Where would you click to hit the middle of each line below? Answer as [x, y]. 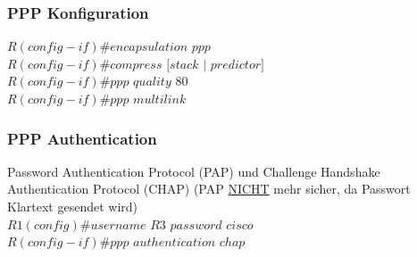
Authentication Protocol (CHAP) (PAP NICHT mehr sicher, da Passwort [209, 189]
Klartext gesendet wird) [72, 206]
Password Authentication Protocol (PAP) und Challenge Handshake [194, 171]
